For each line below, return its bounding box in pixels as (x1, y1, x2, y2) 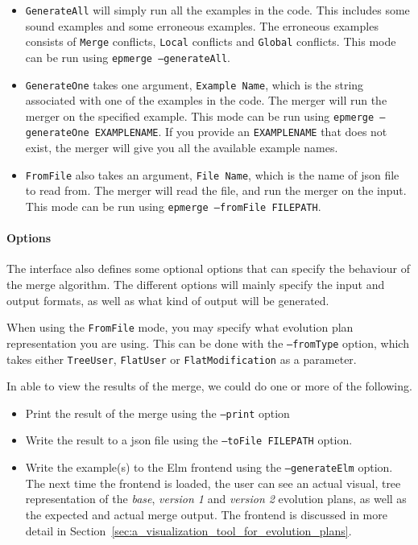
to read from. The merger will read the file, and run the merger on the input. (25, 182, 407, 199)
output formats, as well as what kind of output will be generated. (6, 291, 329, 308)
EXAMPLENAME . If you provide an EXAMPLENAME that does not (94, 123, 387, 140)
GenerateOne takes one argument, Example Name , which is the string (25, 76, 364, 93)
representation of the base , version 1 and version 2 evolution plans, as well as (25, 490, 407, 507)
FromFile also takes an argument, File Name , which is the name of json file (25, 166, 399, 183)
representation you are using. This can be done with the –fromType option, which (6, 334, 409, 351)
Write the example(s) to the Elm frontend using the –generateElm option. (25, 459, 393, 476)
